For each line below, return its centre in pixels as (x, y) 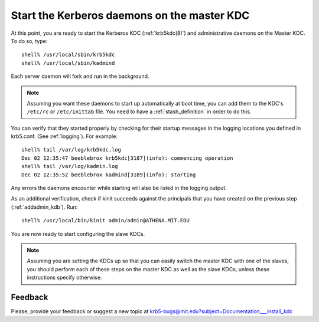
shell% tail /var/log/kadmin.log (70, 166)
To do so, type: (29, 41)
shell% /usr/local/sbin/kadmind (68, 63)
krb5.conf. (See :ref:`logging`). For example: (64, 136)
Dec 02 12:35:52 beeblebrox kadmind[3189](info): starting (109, 175)
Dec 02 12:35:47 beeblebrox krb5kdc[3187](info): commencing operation (127, 158)
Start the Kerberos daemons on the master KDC (130, 15)
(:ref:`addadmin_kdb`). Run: (44, 207)
